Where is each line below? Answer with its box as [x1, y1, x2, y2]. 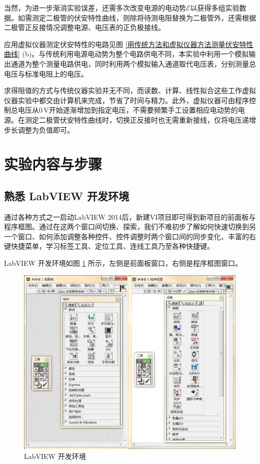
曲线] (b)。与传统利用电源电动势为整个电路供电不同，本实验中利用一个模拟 [4, 49, 249, 59]
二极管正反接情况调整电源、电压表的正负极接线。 [4, 22, 165, 33]
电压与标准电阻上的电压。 [4, 68, 88, 79]
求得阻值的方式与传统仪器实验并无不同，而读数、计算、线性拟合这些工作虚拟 [4, 85, 256, 96]
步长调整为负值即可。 [4, 124, 74, 135]
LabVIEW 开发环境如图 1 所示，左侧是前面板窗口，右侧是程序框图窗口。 [4, 258, 242, 268]
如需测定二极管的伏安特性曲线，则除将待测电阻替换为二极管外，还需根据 [17, 12, 256, 23]
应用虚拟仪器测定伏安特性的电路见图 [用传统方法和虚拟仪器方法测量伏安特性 [4, 39, 253, 49]
